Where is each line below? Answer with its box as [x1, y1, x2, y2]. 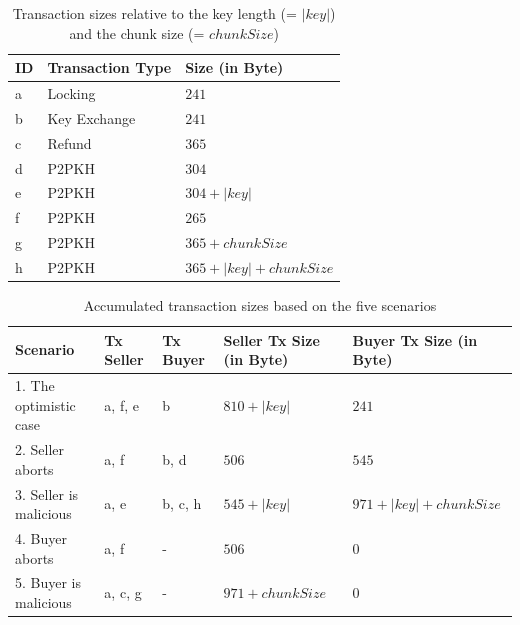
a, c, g [104, 582, 142, 603]
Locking [47, 83, 96, 104]
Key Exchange [47, 107, 136, 128]
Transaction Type [47, 57, 172, 78]
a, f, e [104, 394, 139, 415]
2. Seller [15, 439, 65, 460]
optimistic [15, 394, 76, 415]
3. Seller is [15, 483, 79, 504]
